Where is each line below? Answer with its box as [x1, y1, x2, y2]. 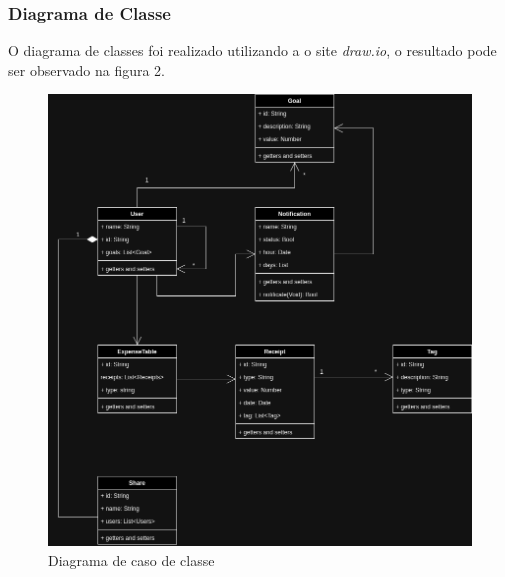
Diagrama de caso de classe [48, 550, 215, 571]
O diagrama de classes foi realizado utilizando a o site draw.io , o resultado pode [8, 40, 497, 61]
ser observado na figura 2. [8, 59, 165, 80]
